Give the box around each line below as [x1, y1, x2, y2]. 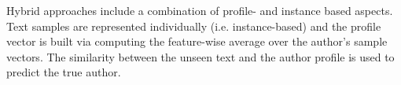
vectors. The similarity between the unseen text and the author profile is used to [6, 48, 395, 65]
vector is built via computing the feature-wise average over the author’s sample [6, 33, 388, 50]
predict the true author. [6, 64, 121, 80]
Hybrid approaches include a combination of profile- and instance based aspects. [6, 2, 393, 18]
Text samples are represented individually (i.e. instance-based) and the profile [6, 17, 381, 34]
